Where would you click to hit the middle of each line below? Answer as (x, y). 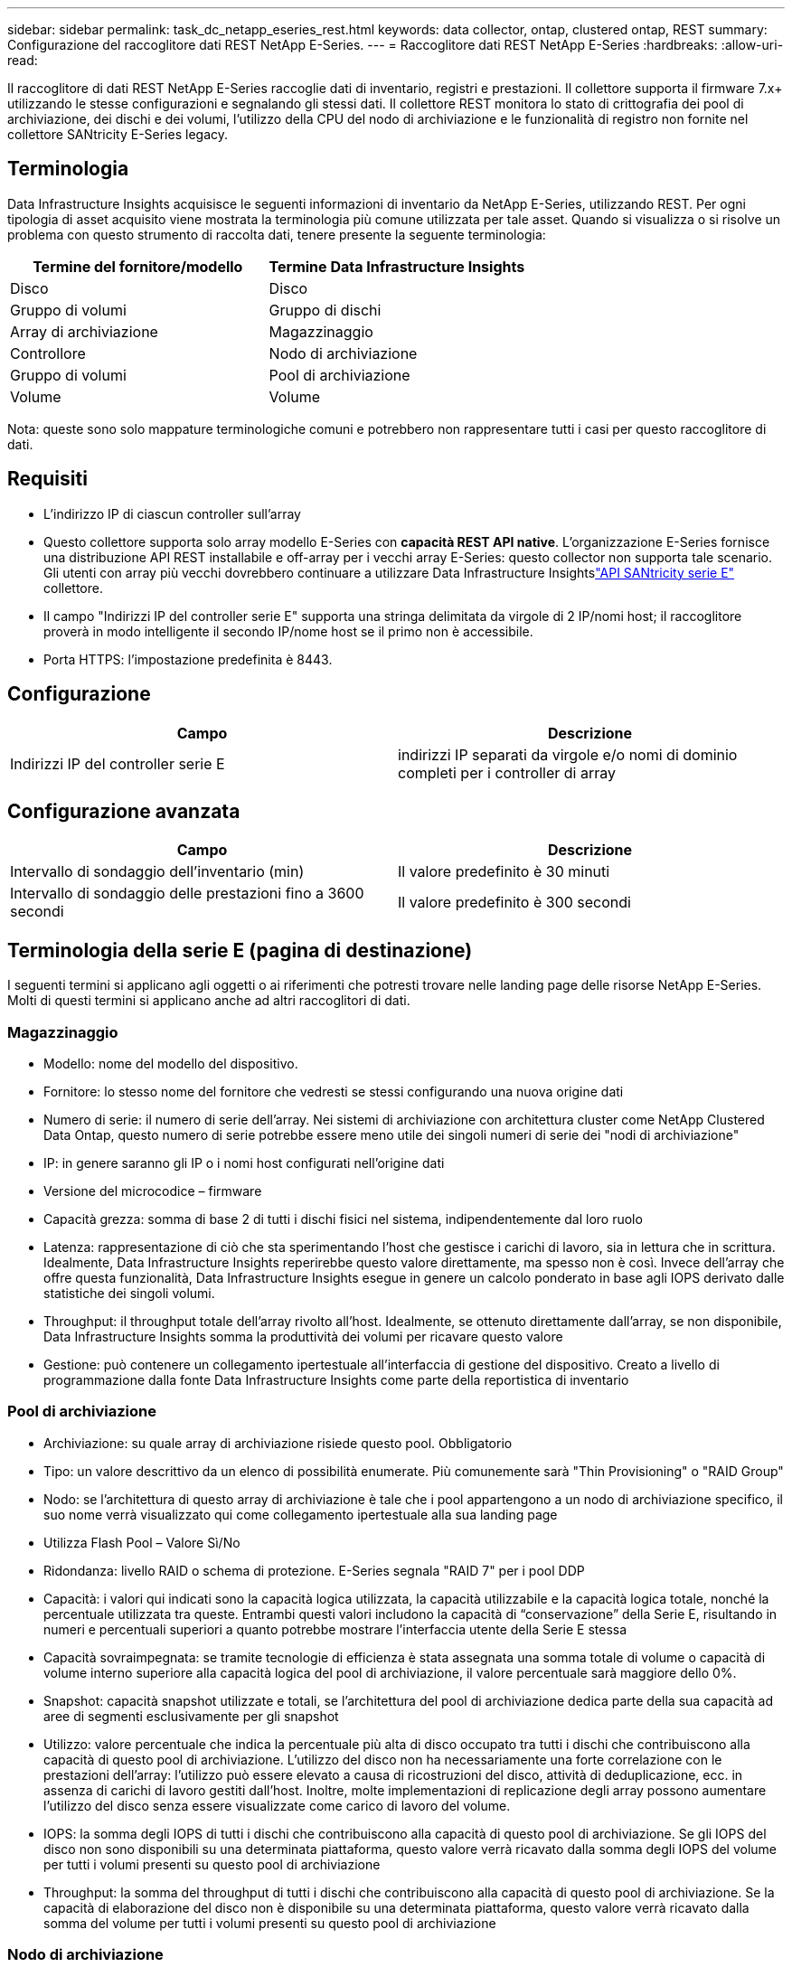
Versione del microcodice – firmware (153, 1191)
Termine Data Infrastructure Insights (397, 266)
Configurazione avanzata (124, 811)
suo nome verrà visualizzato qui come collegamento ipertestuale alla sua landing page (301, 1514)
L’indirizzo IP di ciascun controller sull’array (172, 513)
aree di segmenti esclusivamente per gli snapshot (191, 1716)
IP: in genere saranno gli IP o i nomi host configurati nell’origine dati (244, 1162)
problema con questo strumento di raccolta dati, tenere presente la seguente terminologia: (277, 234)
